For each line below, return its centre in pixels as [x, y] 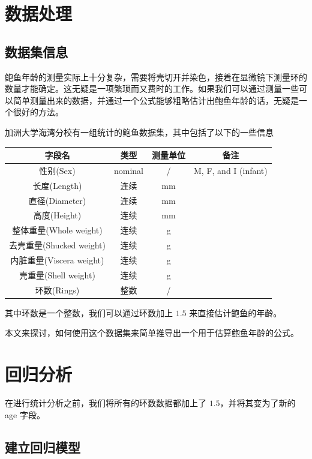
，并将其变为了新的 [258, 403]
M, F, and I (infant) [231, 170]
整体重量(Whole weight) [57, 230]
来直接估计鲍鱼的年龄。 [235, 312]
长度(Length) [57, 185]
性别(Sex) [57, 170]
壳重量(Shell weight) [57, 274]
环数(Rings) [57, 289]
